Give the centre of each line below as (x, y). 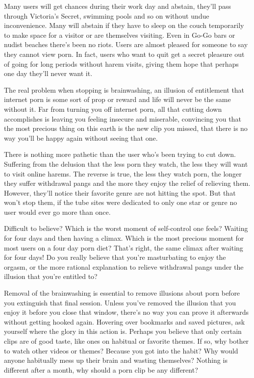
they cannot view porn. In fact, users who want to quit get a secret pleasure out (124, 54)
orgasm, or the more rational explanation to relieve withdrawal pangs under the (124, 266)
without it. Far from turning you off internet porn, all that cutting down (113, 109)
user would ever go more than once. (57, 212)
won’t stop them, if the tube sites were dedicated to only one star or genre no (121, 202)
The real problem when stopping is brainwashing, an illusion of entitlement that (124, 89)
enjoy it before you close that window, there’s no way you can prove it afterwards (126, 312)
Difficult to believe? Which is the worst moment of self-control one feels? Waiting (126, 228)
